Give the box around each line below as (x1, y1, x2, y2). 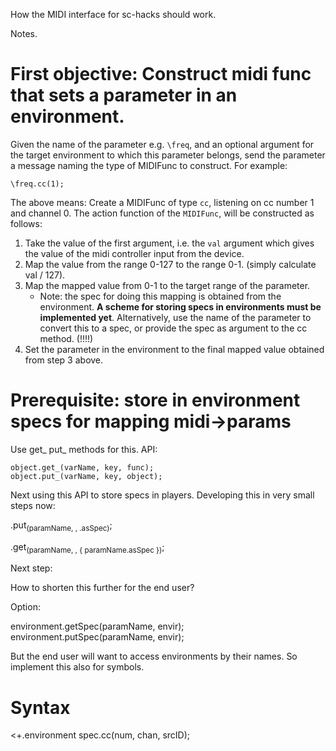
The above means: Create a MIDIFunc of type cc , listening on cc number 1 (10, 196, 315, 208)
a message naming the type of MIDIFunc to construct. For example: (10, 159, 288, 171)
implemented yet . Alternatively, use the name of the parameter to (39, 311, 312, 323)
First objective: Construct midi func (10, 63, 312, 86)
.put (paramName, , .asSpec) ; (10, 519, 113, 533)
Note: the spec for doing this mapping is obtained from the (39, 290, 282, 302)
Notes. (10, 28, 38, 39)
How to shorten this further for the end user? (10, 582, 195, 594)
